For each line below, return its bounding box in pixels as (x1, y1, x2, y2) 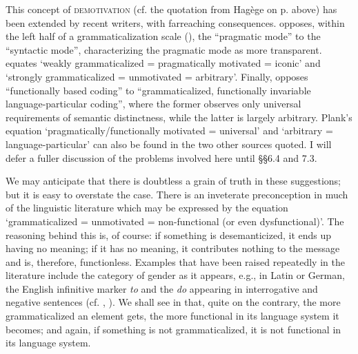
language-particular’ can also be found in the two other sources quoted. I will (6, 136, 332, 151)
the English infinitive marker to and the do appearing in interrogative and (6, 281, 318, 295)
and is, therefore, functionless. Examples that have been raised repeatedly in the (6, 254, 345, 269)
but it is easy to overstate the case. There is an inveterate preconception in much (6, 187, 348, 201)
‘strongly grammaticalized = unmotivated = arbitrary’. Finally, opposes (6, 69, 308, 83)
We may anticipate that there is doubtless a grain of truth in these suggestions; (6, 174, 341, 188)
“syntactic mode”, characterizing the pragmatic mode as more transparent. (6, 42, 322, 56)
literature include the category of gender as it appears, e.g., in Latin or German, (6, 268, 345, 282)
